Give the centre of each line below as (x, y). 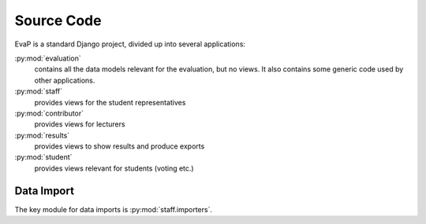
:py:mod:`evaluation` (48, 58)
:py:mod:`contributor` (49, 113)
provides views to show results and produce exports (120, 146)
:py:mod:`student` (43, 157)
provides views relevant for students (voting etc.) (114, 168)
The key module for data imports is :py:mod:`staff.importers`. (114, 209)
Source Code (58, 20)
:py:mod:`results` (42, 135)
